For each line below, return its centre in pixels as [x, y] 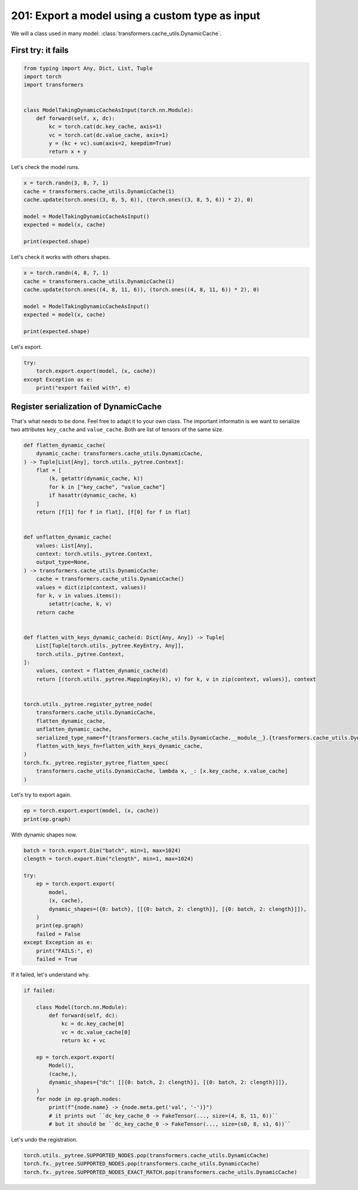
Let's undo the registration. [44, 1140]
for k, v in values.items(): [79, 595]
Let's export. [27, 347]
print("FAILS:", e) [65, 951]
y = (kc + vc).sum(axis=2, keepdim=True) [110, 144]
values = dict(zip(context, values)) [91, 587]
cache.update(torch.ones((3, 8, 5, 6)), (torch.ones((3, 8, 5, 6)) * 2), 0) [138, 200]
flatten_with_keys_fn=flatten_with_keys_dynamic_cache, [120, 746]
